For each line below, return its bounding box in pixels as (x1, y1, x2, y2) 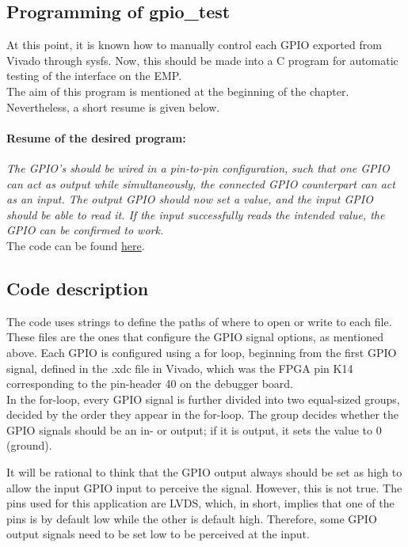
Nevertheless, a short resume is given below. (6, 98, 220, 115)
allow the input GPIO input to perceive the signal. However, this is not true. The (6, 479, 402, 496)
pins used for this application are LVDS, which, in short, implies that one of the (6, 495, 395, 511)
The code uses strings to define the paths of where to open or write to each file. (6, 313, 392, 329)
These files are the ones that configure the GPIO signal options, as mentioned (6, 329, 384, 345)
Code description (6, 275, 149, 300)
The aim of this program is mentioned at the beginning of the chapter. (6, 82, 349, 99)
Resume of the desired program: (6, 129, 186, 146)
